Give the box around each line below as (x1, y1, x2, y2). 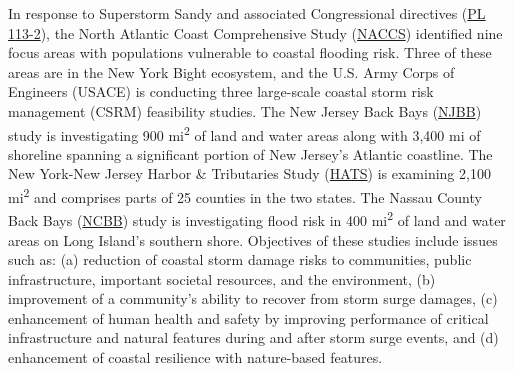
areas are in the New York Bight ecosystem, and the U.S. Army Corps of (8, 61, 455, 82)
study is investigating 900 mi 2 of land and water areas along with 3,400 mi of (8, 121, 481, 145)
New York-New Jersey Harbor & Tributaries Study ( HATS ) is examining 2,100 (8, 163, 491, 184)
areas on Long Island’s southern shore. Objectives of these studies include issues (8, 229, 498, 250)
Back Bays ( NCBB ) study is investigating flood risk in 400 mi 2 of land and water (8, 207, 506, 230)
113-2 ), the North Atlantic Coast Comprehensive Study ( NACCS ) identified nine (8, 22, 503, 43)
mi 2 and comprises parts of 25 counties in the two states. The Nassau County (8, 184, 482, 207)
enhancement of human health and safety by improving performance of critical (8, 307, 489, 328)
